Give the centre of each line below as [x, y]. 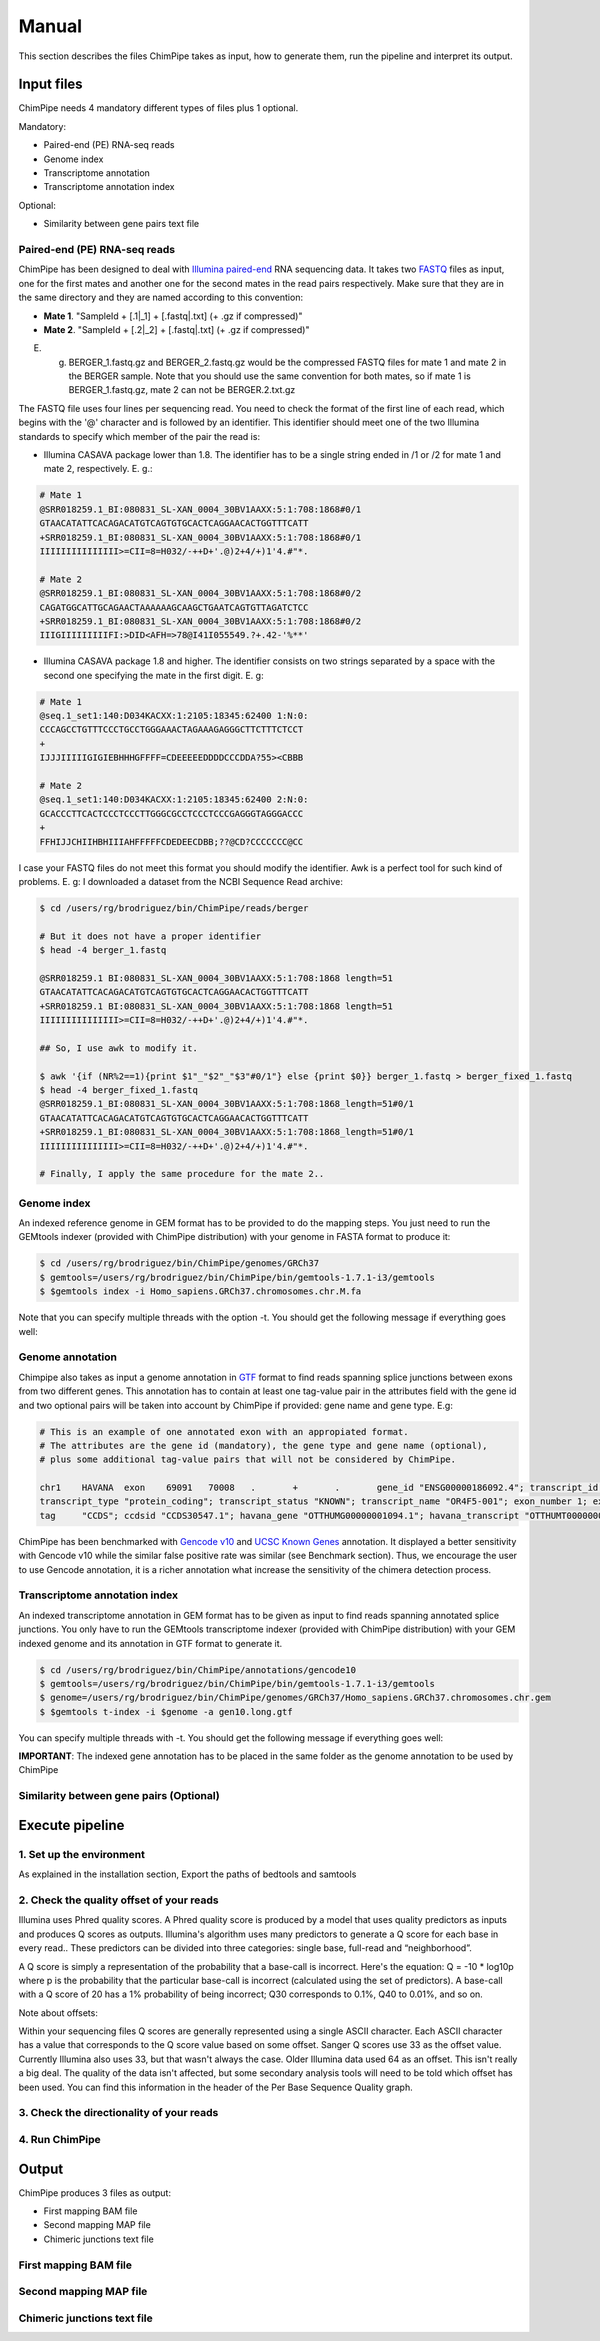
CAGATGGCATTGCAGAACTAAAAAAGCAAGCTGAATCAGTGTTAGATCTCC [174, 607]
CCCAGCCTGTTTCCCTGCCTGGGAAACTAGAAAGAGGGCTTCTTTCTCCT [171, 729]
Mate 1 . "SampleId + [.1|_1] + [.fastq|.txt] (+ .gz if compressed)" [173, 316]
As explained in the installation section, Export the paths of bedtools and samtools [187, 1874]
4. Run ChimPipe [60, 2139]
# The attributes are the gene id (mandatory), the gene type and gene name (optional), [264, 1445]
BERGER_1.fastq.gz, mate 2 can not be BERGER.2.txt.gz [182, 390]
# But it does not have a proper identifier [150, 936]
